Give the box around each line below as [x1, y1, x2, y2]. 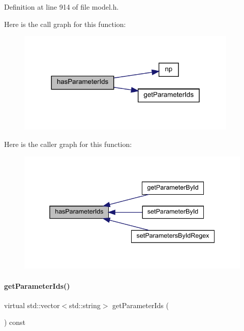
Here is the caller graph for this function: [4, 139, 132, 149]
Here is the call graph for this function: [4, 18, 126, 29]
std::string [69, 299, 101, 310]
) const [4, 317, 26, 327]
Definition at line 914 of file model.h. [4, 2, 119, 12]
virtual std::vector [4, 299, 60, 310]
